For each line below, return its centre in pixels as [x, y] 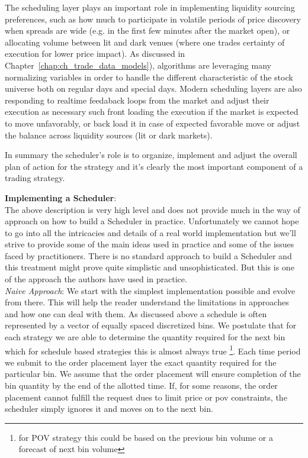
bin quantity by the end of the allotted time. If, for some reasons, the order [141, 386]
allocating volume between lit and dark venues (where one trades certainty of [145, 42]
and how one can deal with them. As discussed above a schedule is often [136, 313]
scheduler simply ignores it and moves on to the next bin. [109, 409]
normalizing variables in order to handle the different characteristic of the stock [149, 77]
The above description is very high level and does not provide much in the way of [153, 209]
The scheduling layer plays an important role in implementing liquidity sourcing [150, 7]
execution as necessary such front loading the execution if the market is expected [152, 112]
